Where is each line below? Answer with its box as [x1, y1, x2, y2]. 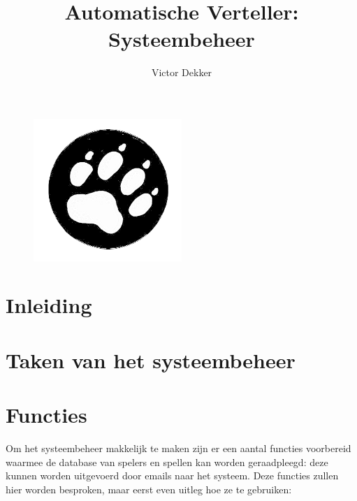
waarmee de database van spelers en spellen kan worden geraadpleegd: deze [6, 454, 328, 469]
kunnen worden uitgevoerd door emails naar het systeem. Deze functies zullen [6, 468, 339, 483]
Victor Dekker [151, 65, 212, 80]
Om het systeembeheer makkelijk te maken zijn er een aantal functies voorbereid [6, 441, 351, 456]
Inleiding [6, 291, 92, 319]
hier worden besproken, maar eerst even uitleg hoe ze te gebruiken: [6, 481, 292, 496]
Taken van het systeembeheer [6, 345, 296, 374]
